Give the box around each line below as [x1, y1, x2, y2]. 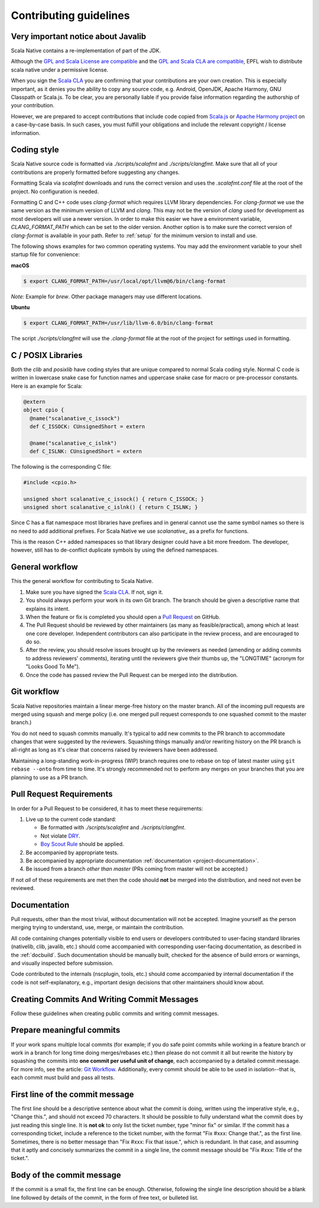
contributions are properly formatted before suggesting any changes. [11, 169, 180, 176]
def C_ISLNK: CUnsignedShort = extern [30, 448, 142, 455]
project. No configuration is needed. [11, 188, 99, 195]
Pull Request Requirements [11, 789, 113, 799]
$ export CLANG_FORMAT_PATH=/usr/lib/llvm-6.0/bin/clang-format [23, 320, 214, 327]
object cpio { [23, 407, 64, 414]
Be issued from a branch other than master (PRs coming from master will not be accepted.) [25, 865, 248, 872]
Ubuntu [11, 304, 30, 311]
